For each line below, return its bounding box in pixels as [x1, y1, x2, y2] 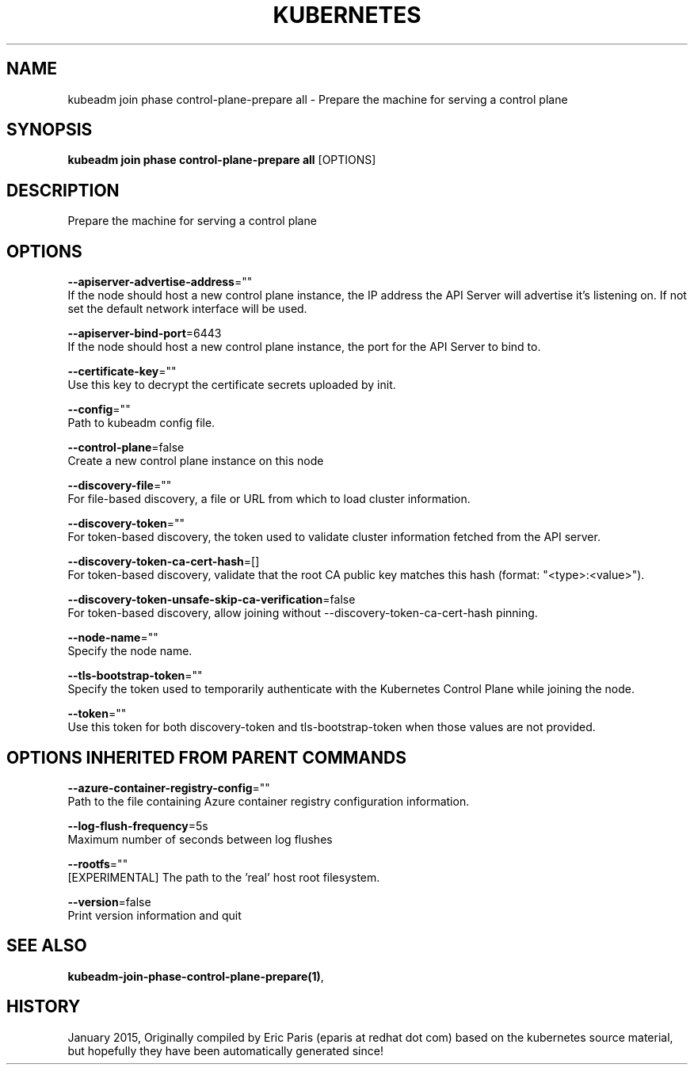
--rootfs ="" [67, 856, 128, 871]
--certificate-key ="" [67, 364, 177, 379]
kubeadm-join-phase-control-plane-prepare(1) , [67, 969, 324, 983]
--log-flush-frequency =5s [67, 818, 208, 833]
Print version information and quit [67, 908, 242, 922]
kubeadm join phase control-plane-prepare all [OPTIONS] [67, 153, 376, 167]
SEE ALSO [6, 936, 87, 956]
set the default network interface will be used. [67, 302, 307, 316]
